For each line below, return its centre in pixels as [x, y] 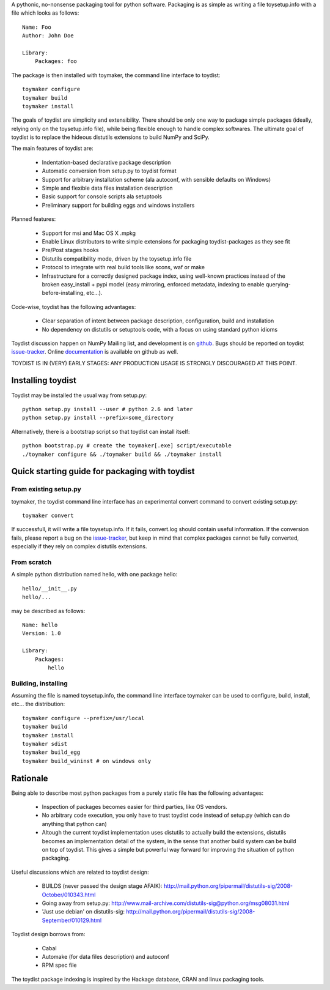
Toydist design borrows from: [48, 934]
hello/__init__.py [50, 588]
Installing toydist [44, 380]
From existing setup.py [46, 489]
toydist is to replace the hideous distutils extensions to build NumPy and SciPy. [111, 137]
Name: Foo [37, 27]
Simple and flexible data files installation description [108, 188]
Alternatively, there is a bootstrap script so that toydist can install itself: [101, 431]
